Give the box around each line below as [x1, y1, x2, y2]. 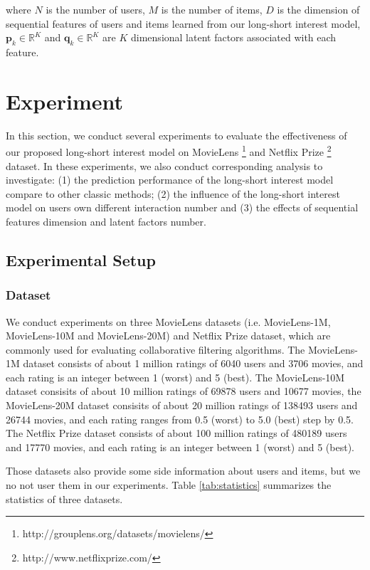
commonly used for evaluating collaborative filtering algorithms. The [6, 342, 305, 357]
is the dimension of [277, 2, 360, 16]
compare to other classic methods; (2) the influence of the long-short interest [6, 186, 340, 201]
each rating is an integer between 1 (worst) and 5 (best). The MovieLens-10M [6, 369, 345, 384]
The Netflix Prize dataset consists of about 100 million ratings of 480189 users [6, 426, 347, 440]
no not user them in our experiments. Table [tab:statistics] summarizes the [6, 477, 332, 492]
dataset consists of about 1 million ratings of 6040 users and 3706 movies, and [23, 356, 364, 371]
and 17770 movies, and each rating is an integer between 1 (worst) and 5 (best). [6, 439, 354, 454]
